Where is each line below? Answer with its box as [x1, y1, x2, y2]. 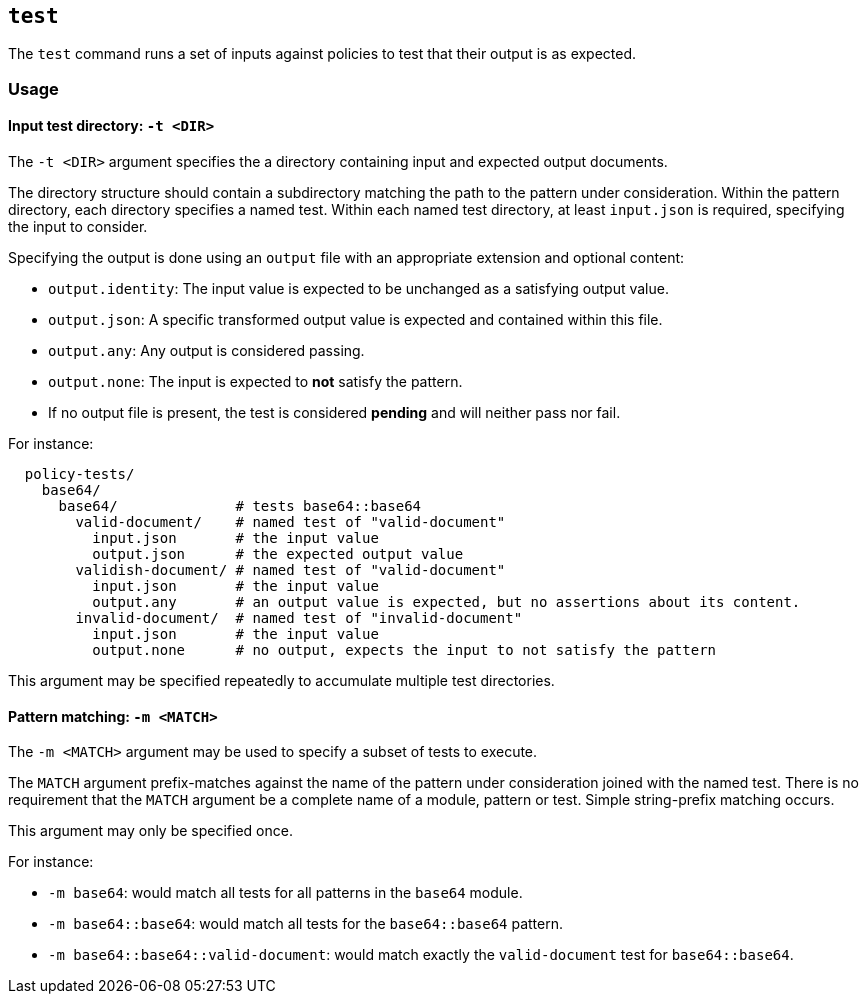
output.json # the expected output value [92, 546, 464, 563]
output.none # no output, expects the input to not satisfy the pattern [92, 642, 717, 659]
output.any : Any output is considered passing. [48, 342, 365, 360]
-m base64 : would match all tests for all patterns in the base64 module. [48, 884, 523, 902]
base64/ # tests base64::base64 [58, 498, 422, 515]
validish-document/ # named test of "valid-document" [75, 562, 506, 579]
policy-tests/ [24, 466, 135, 483]
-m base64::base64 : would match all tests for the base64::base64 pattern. [48, 915, 564, 933]
